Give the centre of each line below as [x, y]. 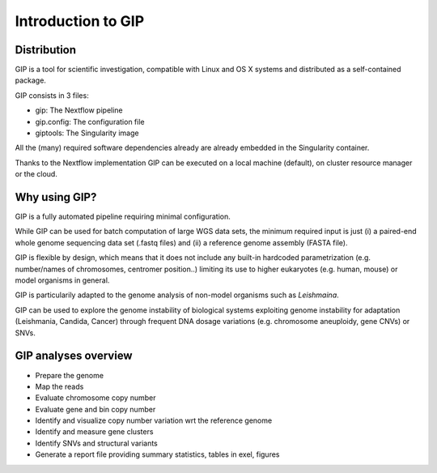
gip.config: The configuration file [90, 121]
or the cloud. [36, 174]
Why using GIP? [56, 197]
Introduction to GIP [80, 21]
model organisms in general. [62, 280]
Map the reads [59, 386]
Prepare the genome [70, 375]
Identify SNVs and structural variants [96, 443]
